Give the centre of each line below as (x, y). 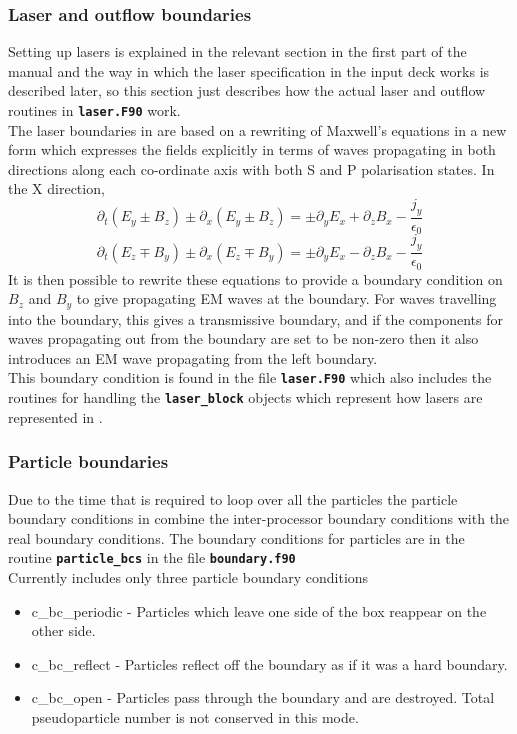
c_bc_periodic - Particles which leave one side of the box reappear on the (259, 610)
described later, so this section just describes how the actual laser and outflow (247, 90)
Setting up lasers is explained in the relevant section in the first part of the (237, 51)
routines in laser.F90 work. (94, 110)
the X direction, (56, 188)
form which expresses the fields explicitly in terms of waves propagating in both (252, 149)
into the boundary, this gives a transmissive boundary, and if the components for (255, 318)
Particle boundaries (88, 461)
